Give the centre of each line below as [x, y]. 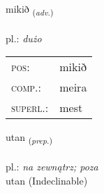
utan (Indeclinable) [47, 180]
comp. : [26, 87]
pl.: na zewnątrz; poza [52, 167]
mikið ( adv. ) [30, 10]
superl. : [30, 108]
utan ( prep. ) [29, 138]
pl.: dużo [24, 38]
